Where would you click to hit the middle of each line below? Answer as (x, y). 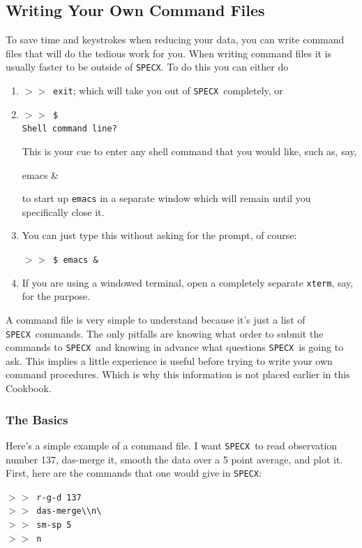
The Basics (37, 419)
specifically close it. (63, 211)
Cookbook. (29, 388)
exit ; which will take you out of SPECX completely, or (168, 91)
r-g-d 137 (59, 497)
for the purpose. (56, 296)
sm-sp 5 (54, 525)
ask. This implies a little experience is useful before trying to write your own (169, 360)
